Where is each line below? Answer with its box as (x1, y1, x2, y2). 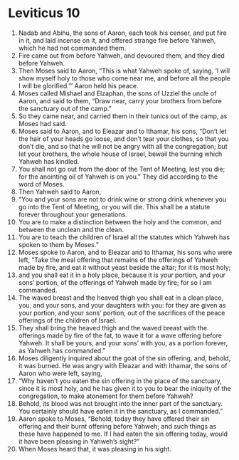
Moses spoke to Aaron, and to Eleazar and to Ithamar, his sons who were (18, 248, 233, 256)
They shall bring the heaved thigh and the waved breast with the (18, 323, 208, 332)
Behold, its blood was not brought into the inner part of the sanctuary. (18, 399, 223, 407)
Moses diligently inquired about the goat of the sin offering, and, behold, (18, 354, 231, 362)
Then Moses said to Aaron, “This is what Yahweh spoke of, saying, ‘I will (18, 66, 230, 75)
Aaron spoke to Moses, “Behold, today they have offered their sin (18, 414, 211, 423)
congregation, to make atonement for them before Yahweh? (18, 392, 194, 400)
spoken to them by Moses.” (18, 240, 99, 249)
